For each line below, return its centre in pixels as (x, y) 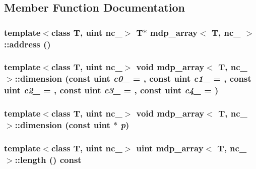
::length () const (48, 159)
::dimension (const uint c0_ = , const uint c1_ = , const (133, 78)
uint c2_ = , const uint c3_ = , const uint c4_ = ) (111, 90)
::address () (27, 44)
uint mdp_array (170, 148)
